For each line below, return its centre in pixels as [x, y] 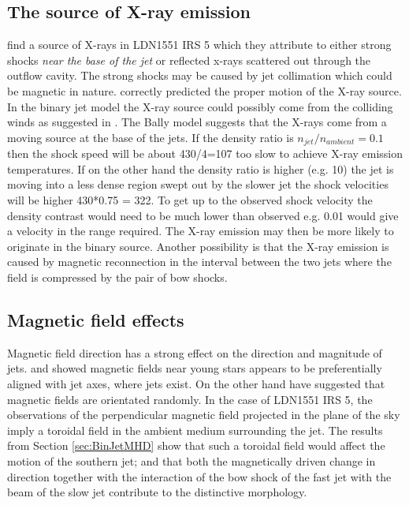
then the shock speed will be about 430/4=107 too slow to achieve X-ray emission [205, 153]
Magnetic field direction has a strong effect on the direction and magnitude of [195, 352]
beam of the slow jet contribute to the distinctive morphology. [157, 492]
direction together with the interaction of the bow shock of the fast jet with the [199, 476]
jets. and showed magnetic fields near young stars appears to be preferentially [195, 368]
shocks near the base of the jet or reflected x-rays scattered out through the [189, 60]
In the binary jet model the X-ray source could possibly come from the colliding [200, 106]
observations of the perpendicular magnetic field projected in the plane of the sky [204, 415]
